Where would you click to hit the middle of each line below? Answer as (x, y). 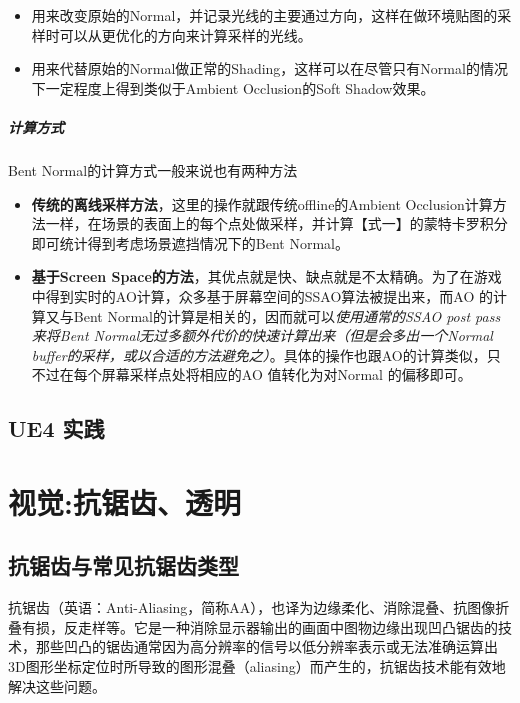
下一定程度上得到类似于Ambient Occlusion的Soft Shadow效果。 (233, 87)
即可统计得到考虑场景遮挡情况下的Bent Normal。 (190, 242)
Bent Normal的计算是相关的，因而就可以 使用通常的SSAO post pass (287, 315)
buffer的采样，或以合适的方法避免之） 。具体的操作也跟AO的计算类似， (259, 354)
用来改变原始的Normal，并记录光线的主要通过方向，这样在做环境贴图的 (264, 15)
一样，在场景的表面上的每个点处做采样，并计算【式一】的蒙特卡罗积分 (276, 223)
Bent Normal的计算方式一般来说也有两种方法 (153, 169)
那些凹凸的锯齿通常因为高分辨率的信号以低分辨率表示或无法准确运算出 (266, 646)
